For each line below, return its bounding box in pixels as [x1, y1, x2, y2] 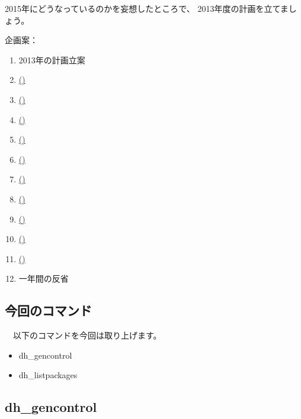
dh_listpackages [18, 369, 78, 381]
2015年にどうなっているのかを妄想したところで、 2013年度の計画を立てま [5, 2, 289, 14]
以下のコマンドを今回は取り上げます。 [12, 329, 162, 341]
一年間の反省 [18, 272, 69, 285]
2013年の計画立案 [18, 53, 85, 66]
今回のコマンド [5, 301, 92, 320]
